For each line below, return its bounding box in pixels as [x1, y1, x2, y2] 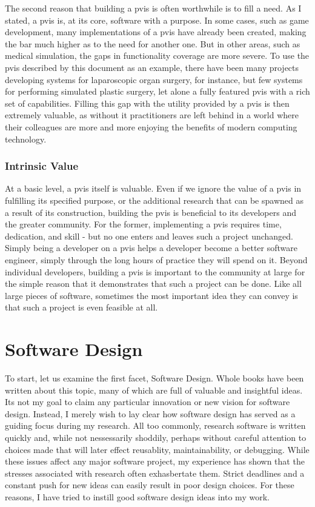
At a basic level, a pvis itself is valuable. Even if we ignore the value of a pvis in [5, 182, 302, 195]
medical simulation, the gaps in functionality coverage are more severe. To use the [5, 49, 310, 62]
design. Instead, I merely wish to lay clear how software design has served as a [5, 407, 296, 420]
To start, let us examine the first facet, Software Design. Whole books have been [5, 372, 304, 384]
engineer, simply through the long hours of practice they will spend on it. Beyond [5, 253, 308, 266]
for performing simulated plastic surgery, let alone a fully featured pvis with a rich [5, 85, 310, 98]
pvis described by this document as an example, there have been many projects [5, 61, 299, 73]
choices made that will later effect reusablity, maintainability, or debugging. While [5, 443, 310, 455]
